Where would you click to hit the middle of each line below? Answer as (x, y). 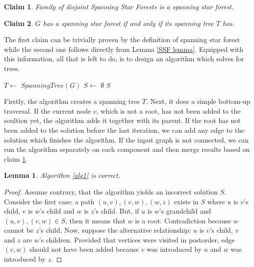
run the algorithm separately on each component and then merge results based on (127, 149)
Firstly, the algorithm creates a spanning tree (72, 101)
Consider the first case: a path (49, 201)
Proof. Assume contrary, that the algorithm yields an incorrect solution (111, 191)
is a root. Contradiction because (183, 220)
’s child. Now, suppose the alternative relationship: (115, 230)
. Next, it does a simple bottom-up (198, 101)
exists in (186, 201)
